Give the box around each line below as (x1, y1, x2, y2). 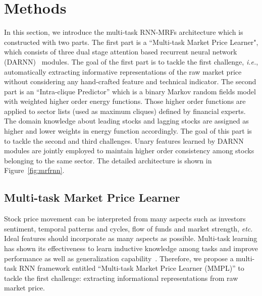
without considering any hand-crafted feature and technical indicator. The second (4, 76, 256, 87)
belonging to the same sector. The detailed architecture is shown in (4, 155, 212, 165)
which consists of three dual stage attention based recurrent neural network (4, 46, 237, 57)
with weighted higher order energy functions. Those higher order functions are (4, 96, 246, 106)
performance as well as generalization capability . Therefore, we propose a (4, 253, 234, 263)
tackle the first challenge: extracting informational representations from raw (4, 272, 238, 283)
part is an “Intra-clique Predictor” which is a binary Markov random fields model (4, 86, 256, 96)
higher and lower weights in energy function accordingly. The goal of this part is (4, 126, 252, 136)
